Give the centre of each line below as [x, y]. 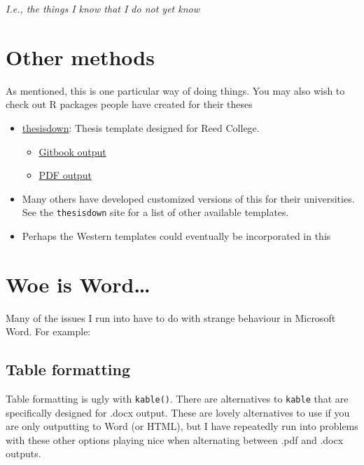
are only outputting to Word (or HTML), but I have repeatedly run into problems [182, 426]
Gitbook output [72, 151]
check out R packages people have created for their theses [129, 104]
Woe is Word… [78, 284]
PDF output [65, 175]
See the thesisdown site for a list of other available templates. [155, 212]
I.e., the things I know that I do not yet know [103, 8]
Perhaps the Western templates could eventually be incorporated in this [176, 235]
